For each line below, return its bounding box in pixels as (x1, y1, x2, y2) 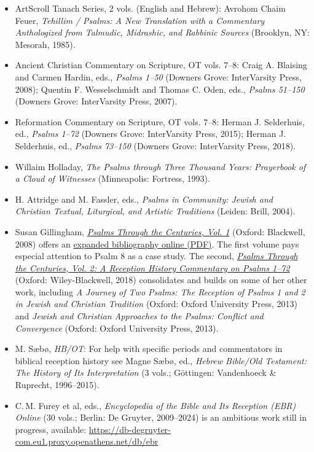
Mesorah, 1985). (15, 37, 76, 50)
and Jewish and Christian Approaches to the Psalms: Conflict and (15, 310, 264, 322)
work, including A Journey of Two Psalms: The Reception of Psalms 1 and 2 (15, 285, 305, 298)
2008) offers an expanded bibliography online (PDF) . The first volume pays (15, 237, 299, 250)
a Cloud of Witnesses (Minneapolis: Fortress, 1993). (15, 172, 210, 185)
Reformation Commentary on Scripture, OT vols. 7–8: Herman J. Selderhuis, (15, 115, 305, 128)
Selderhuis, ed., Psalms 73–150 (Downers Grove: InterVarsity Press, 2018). (15, 139, 296, 152)
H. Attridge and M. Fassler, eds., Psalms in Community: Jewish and (15, 192, 273, 205)
